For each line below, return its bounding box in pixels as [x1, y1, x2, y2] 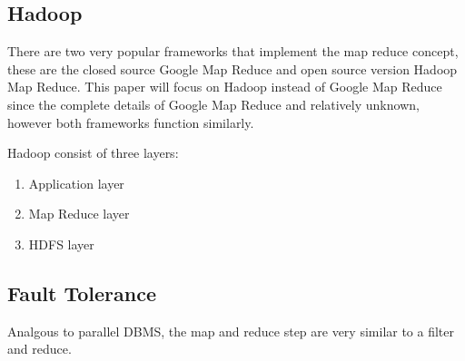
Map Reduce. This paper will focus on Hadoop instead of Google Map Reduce [7, 77, 442, 96]
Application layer [28, 173, 124, 192]
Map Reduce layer [28, 204, 130, 223]
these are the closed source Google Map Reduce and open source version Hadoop [7, 59, 458, 78]
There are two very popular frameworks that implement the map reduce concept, [7, 42, 459, 61]
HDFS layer [28, 234, 94, 253]
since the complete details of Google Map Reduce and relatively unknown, [7, 94, 420, 113]
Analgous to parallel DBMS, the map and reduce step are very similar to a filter [7, 321, 455, 340]
